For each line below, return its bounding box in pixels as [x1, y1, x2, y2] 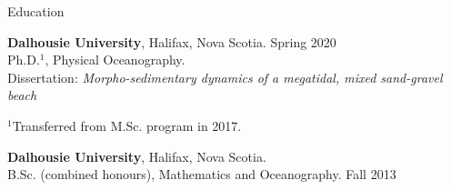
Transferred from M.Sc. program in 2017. [12, 115, 242, 135]
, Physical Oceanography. [45, 50, 185, 69]
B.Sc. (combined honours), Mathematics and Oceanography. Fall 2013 [7, 165, 396, 184]
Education [7, 2, 65, 20]
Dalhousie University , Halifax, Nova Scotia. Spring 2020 [7, 32, 336, 51]
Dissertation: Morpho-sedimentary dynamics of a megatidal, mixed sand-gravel [7, 67, 443, 86]
